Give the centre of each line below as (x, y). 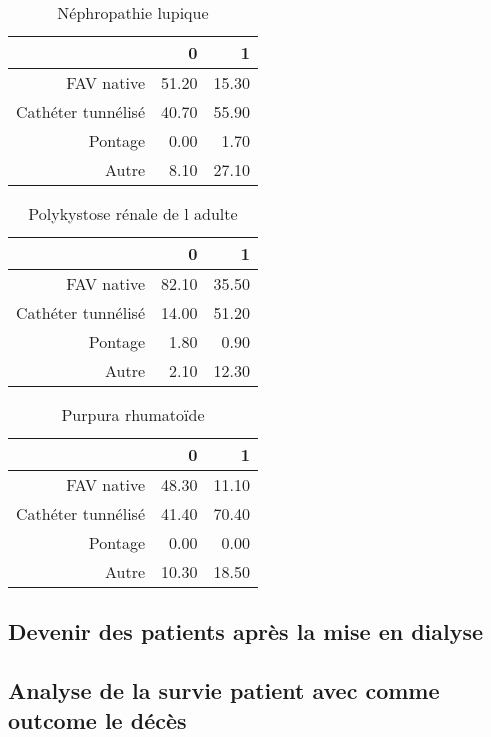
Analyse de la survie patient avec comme (224, 690)
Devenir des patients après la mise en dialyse (246, 631)
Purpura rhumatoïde (133, 414)
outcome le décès (97, 719)
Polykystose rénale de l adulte (133, 213)
